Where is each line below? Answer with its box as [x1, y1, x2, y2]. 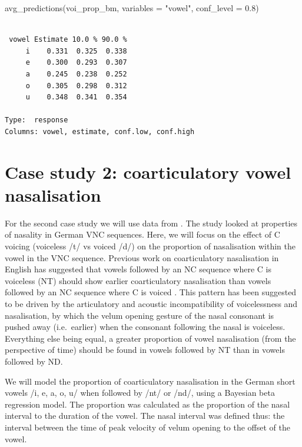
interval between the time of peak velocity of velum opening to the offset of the [5, 421, 291, 433]
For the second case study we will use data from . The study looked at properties [5, 216, 298, 229]
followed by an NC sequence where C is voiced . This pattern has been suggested [5, 286, 297, 298]
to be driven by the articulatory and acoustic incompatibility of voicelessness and [5, 298, 298, 309]
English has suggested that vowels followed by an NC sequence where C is [5, 263, 271, 275]
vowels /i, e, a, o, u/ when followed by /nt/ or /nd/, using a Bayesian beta [5, 386, 275, 399]
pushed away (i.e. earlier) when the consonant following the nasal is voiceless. [5, 321, 286, 333]
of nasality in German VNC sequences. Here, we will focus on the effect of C [5, 228, 280, 241]
